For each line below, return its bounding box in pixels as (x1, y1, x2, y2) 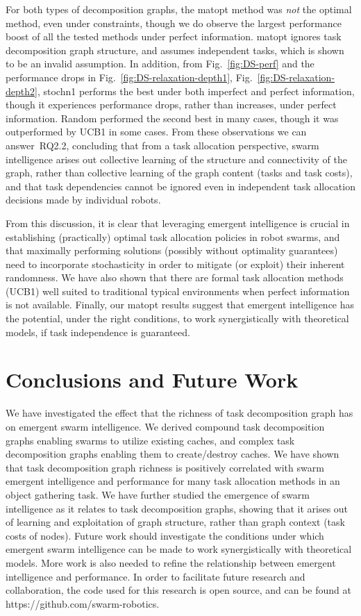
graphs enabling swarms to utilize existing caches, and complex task (6, 433, 295, 447)
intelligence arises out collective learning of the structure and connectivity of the (6, 151, 347, 166)
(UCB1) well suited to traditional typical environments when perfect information (6, 283, 350, 298)
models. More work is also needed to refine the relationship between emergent (6, 555, 336, 569)
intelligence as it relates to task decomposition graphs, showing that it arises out (6, 501, 349, 515)
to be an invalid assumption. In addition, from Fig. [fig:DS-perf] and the (6, 56, 314, 71)
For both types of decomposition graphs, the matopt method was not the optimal (6, 2, 352, 16)
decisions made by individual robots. (6, 192, 161, 207)
